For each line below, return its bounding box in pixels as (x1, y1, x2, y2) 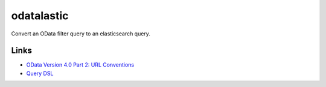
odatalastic (11, 9, 69, 22)
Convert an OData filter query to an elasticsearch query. (11, 30, 151, 37)
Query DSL (26, 70, 54, 77)
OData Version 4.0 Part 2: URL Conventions (26, 61, 135, 68)
